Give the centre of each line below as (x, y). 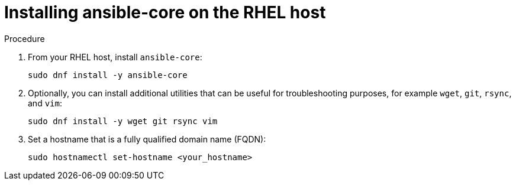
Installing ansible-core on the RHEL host (165, 12)
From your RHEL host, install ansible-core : (115, 57)
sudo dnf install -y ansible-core (108, 75)
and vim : (45, 103)
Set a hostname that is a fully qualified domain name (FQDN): (147, 139)
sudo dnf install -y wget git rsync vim (123, 121)
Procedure (25, 38)
